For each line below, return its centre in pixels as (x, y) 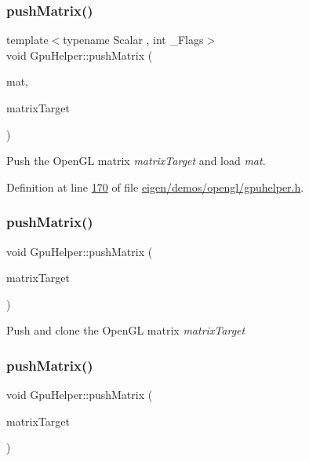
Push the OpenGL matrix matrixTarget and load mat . (136, 161)
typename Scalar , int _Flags (133, 40)
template (27, 40)
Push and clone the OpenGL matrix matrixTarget (126, 330)
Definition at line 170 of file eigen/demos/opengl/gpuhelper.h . (155, 187)
